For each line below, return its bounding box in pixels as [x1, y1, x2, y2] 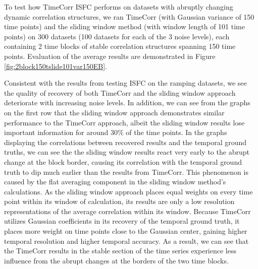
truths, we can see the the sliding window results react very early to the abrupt [4, 147, 249, 157]
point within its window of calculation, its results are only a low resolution [4, 196, 235, 207]
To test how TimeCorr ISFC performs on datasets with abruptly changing [4, 2, 233, 12]
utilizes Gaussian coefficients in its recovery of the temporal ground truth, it [4, 216, 240, 226]
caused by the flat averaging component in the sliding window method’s [4, 176, 226, 187]
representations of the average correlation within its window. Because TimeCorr [4, 206, 251, 216]
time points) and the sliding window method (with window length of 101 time [4, 21, 245, 32]
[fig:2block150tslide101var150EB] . [4, 60, 107, 71]
